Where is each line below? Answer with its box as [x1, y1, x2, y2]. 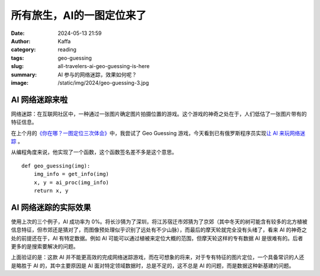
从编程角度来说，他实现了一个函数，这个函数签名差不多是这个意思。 [11, 149, 177, 156]
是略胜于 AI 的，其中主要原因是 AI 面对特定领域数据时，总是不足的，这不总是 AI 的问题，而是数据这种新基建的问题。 [11, 262, 295, 269]
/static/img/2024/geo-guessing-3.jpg [57, 79, 149, 86]
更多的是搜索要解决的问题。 [11, 243, 79, 250]
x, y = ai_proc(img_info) [33, 179, 110, 186]
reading [57, 46, 77, 53]
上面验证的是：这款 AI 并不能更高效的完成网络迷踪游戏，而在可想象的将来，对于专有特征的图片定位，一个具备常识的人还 [11, 253, 305, 261]
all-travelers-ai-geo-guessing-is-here [57, 63, 150, 70]
